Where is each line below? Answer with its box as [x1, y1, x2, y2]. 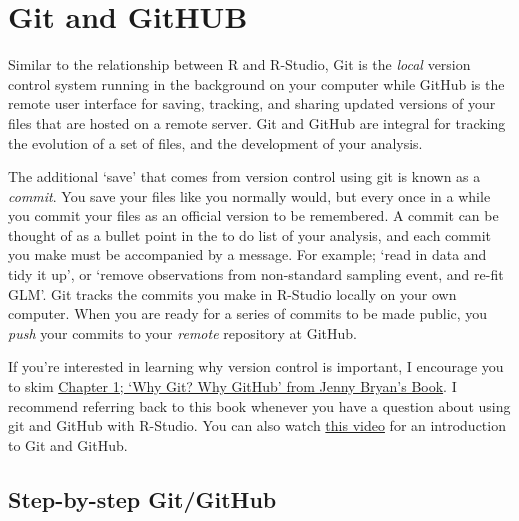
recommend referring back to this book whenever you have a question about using [8, 395, 511, 416]
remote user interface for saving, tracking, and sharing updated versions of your [8, 93, 496, 114]
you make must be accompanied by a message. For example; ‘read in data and [8, 244, 487, 265]
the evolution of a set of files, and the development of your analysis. [8, 132, 423, 153]
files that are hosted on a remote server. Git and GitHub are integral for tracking [8, 112, 506, 133]
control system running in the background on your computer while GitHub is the [8, 73, 505, 94]
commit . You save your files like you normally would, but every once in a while [8, 185, 491, 206]
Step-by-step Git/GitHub [8, 483, 277, 514]
